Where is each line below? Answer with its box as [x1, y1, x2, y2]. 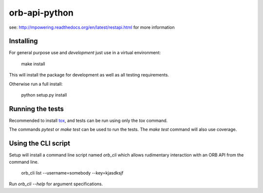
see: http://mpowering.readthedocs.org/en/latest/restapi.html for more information [9, 24, 175, 30]
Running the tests [9, 105, 64, 113]
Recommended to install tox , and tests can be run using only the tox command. [9, 117, 168, 123]
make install [21, 61, 45, 67]
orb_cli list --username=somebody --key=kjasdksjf [21, 170, 124, 175]
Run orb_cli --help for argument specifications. [9, 181, 103, 187]
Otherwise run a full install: [9, 81, 63, 87]
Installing [9, 37, 38, 45]
